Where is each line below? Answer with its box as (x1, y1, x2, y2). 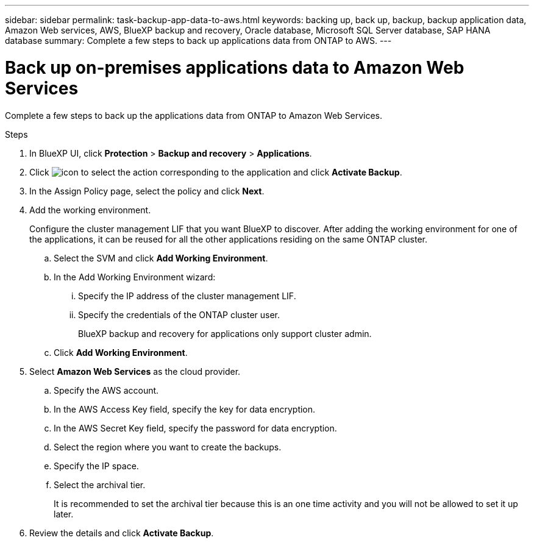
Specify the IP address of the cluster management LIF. (78, 290, 296, 301)
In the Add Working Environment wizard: (54, 271, 216, 282)
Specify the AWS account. (54, 385, 159, 396)
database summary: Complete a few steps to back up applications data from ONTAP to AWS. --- (5, 35, 392, 46)
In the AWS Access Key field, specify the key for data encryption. (54, 403, 316, 414)
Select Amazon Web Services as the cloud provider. (29, 366, 241, 377)
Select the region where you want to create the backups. (54, 441, 282, 452)
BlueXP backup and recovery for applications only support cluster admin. (78, 328, 372, 339)
